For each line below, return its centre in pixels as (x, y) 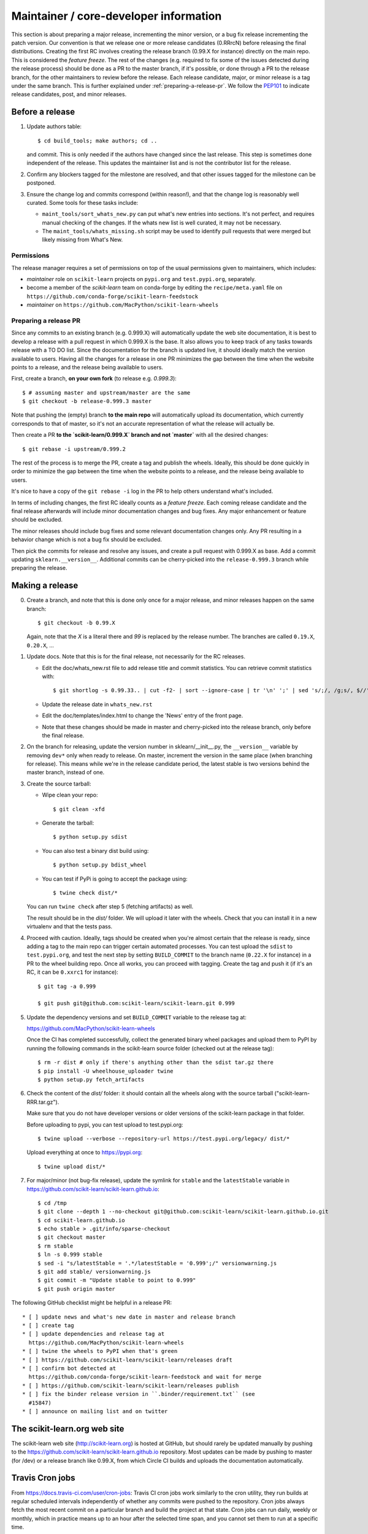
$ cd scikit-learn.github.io (81, 1220)
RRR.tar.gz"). (43, 1102)
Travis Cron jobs (44, 1478)
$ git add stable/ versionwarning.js (94, 1272)
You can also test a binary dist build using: (95, 850)
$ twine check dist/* (85, 892)
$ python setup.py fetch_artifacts (91, 1080)
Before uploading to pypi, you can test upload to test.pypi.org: (105, 1124)
